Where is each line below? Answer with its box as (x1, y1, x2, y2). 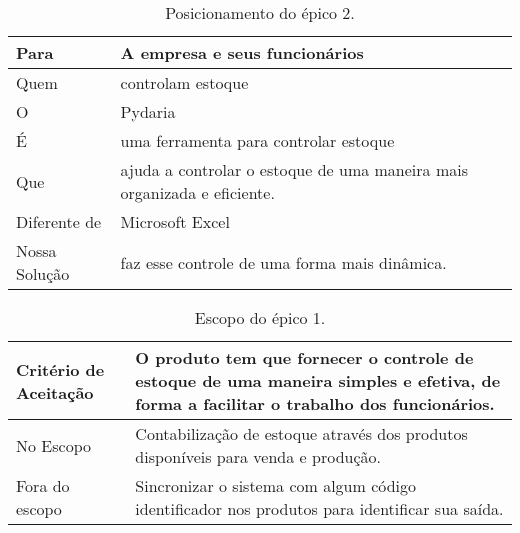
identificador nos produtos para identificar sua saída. (135, 497, 504, 520)
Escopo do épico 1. (194, 306, 326, 329)
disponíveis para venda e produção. (135, 445, 381, 468)
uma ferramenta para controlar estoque (120, 129, 395, 152)
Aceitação (16, 380, 94, 404)
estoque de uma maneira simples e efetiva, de (135, 369, 501, 392)
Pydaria (120, 100, 176, 123)
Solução (16, 262, 70, 285)
